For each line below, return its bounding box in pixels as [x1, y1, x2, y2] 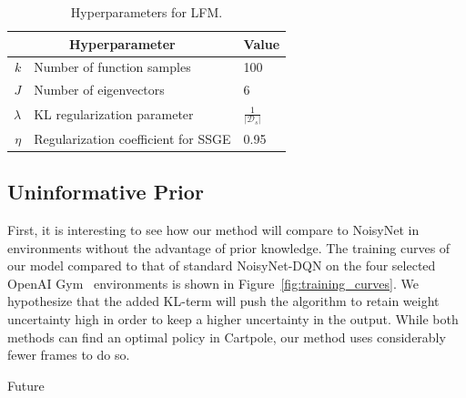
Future [7, 375, 45, 394]
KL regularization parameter [34, 104, 194, 123]
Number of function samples [34, 57, 191, 77]
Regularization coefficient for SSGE [34, 128, 231, 148]
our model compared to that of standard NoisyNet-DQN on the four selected [7, 256, 436, 275]
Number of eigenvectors [34, 80, 165, 99]
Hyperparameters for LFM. [70, 3, 223, 21]
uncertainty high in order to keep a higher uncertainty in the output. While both [7, 309, 459, 328]
